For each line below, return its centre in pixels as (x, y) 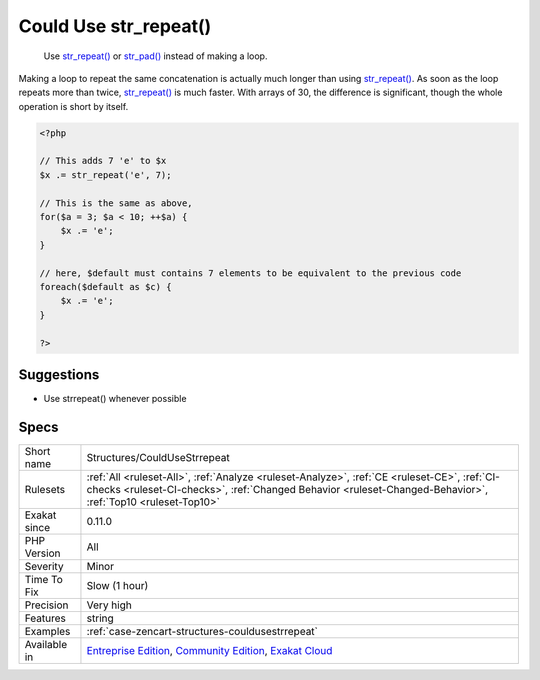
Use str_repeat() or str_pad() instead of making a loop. (155, 56)
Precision (46, 605)
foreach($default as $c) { (105, 286)
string (100, 618)
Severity (44, 566)
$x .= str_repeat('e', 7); (105, 174)
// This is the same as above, (116, 203)
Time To (44, 579)
